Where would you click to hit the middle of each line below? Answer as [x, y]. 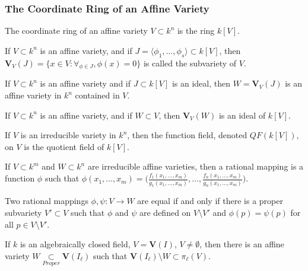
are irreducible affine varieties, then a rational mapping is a [196, 166]
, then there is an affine [242, 244]
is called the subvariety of [190, 63]
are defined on [165, 213]
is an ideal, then [201, 83]
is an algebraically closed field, [75, 244]
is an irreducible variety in [68, 135]
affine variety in [33, 95]
